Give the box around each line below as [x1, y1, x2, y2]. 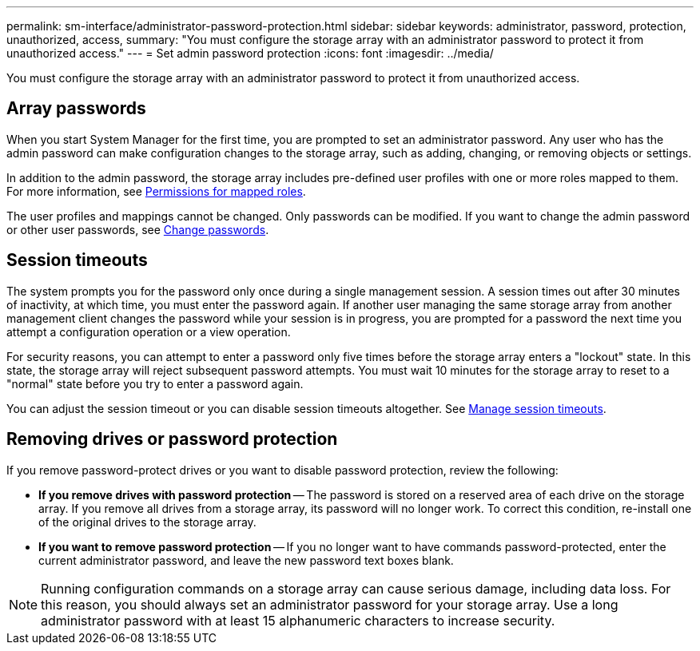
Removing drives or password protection [6, 429, 338, 450]
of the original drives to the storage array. [38, 514, 257, 529]
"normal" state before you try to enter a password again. [6, 376, 304, 391]
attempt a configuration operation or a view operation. [6, 324, 291, 339]
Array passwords [6, 98, 146, 119]
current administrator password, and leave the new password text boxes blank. [38, 553, 454, 567]
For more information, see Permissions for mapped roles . [6, 184, 306, 198]
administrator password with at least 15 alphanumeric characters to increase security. [41, 612, 555, 629]
